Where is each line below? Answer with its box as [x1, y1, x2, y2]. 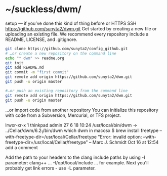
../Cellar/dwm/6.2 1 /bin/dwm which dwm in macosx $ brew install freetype [5, 127, 159, 135]
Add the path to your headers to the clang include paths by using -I [5, 154, 145, 160]
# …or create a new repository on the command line [5, 51, 116, 56]
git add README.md [5, 65, 44, 70]
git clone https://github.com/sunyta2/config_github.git [5, 46, 128, 51]
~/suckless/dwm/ [5, 4, 82, 15]
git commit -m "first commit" [5, 70, 69, 75]
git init [5, 60, 24, 65]
